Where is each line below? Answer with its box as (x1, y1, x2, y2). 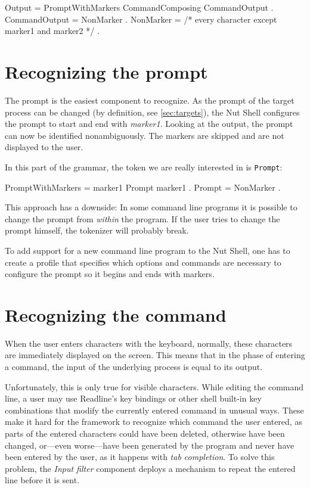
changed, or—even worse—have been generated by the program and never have (5, 439, 294, 451)
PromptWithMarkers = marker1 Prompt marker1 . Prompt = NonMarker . (5, 181, 281, 193)
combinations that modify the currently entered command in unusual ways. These (5, 403, 304, 416)
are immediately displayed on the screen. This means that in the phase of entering (5, 349, 305, 361)
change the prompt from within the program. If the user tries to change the (5, 212, 280, 225)
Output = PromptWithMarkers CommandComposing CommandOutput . (5, 1, 274, 13)
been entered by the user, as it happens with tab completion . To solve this (5, 450, 275, 463)
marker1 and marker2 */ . (5, 24, 100, 37)
